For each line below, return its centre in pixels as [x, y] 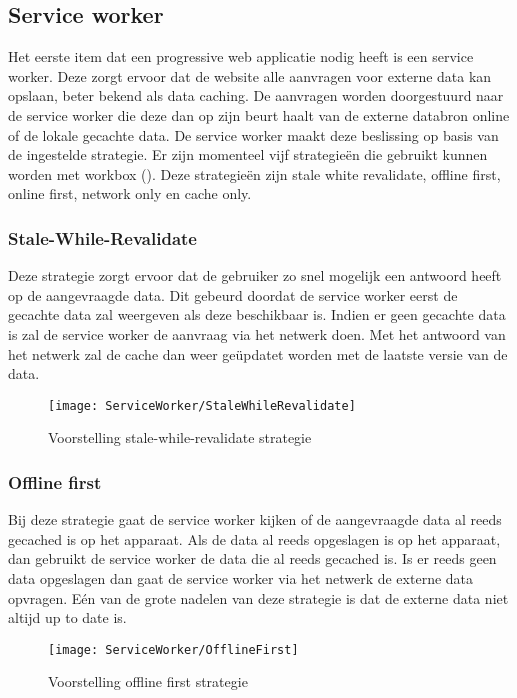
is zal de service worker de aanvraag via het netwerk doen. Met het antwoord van [257, 333]
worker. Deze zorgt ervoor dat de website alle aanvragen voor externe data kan [250, 75]
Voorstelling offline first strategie [148, 681]
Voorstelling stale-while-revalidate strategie [180, 437]
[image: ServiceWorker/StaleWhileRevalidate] [202, 405]
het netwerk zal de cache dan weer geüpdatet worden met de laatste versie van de [258, 353]
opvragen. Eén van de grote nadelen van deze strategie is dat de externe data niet [258, 597]
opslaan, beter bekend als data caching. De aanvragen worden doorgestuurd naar [256, 95]
